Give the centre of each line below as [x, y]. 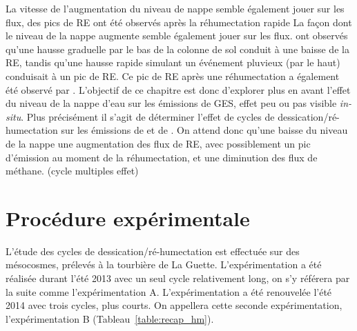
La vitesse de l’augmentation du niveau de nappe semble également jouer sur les [175, 8]
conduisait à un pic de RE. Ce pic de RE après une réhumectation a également [173, 76]
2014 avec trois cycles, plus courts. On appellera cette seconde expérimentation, [174, 305]
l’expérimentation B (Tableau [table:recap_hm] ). [110, 318]
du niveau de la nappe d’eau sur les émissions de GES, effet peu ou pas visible [171, 103]
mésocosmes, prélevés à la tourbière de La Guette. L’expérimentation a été [164, 264]
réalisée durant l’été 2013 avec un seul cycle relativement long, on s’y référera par [178, 278]
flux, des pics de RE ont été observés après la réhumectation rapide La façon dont [179, 22]
